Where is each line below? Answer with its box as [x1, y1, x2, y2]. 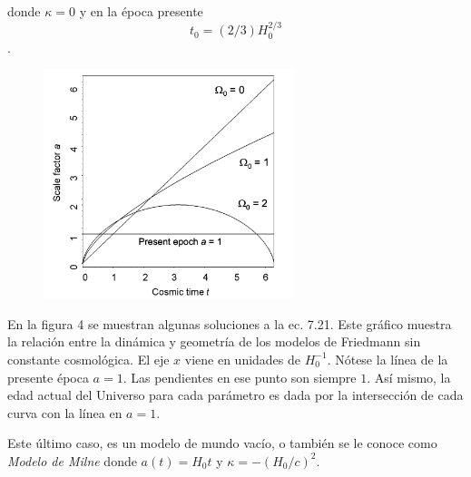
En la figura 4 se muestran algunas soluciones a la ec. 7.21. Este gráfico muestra [7, 314, 452, 333]
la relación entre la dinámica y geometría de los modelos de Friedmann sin [7, 332, 421, 351]
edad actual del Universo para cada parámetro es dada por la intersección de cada [7, 385, 464, 404]
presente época [7, 367, 89, 386]
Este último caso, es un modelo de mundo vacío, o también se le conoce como [7, 433, 437, 453]
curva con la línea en [7, 403, 123, 422]
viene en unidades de [184, 349, 301, 368]
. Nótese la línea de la [327, 349, 448, 368]
